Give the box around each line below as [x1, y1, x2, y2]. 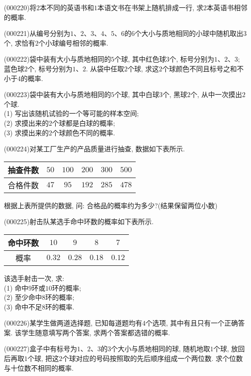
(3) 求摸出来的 [4, 127, 49, 137]
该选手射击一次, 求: [4, 273, 64, 283]
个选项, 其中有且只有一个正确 [145, 318, 238, 328]
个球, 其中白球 [114, 89, 159, 99]
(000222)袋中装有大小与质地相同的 [4, 54, 111, 64]
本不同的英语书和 [39, 2, 94, 12]
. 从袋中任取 [86, 63, 125, 73]
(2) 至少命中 [4, 292, 42, 302]
